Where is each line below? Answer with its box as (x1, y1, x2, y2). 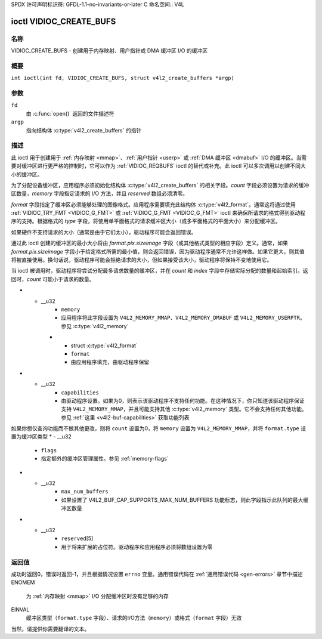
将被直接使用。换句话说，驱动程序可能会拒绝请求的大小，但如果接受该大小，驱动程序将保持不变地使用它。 (11, 257, 273, 264)
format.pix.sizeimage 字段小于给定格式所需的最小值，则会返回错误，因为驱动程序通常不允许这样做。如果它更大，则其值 (11, 248, 305, 255)
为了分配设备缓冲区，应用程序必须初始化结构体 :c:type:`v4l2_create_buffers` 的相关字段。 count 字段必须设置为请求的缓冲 (11, 181, 309, 189)
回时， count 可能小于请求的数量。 (11, 275, 95, 283)
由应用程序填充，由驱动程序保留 (70, 359, 149, 366)
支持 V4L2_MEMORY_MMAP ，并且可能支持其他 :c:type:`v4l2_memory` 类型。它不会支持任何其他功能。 (61, 406, 307, 413)
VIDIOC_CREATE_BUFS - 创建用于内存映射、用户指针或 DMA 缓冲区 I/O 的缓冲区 (11, 47, 208, 54)
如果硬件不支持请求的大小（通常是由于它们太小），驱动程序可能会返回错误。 (11, 229, 197, 236)
